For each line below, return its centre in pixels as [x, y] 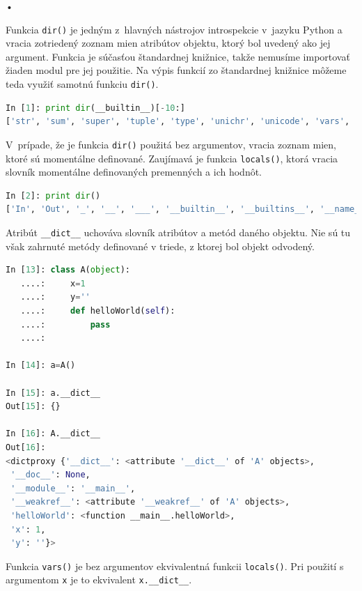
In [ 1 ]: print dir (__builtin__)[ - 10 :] [95, 108]
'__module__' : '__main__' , [73, 488]
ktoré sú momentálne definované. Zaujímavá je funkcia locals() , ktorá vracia [172, 158]
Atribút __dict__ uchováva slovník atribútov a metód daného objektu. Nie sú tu [178, 232]
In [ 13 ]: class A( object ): [68, 270]
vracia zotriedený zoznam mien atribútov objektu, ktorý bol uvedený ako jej [168, 43]
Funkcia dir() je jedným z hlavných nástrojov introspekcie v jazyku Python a [174, 29]
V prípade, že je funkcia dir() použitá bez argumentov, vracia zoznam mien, [171, 144]
